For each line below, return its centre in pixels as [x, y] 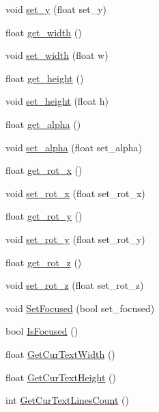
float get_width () [44, 32]
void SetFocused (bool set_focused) [80, 308]
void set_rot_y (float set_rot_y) [75, 239]
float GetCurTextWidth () [60, 353]
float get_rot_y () [44, 216]
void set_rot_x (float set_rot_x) [75, 193]
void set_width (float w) [57, 55]
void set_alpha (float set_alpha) [74, 147]
